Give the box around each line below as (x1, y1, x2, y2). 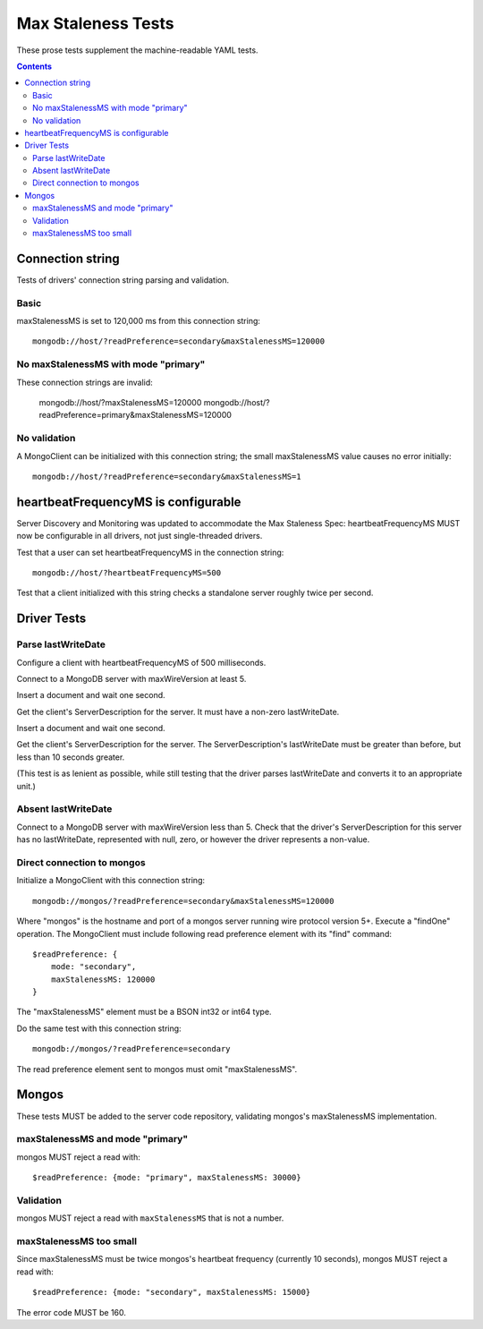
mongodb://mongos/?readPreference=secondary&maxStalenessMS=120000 (32, 896, 335, 906)
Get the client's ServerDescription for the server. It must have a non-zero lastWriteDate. (16, 706, 340, 717)
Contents (16, 61, 53, 72)
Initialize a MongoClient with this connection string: (16, 875, 206, 886)
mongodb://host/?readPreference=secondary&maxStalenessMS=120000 (32, 337, 326, 346)
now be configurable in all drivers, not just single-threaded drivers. (16, 531, 263, 541)
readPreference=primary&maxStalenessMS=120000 (38, 410, 233, 421)
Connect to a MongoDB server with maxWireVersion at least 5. (16, 673, 247, 684)
